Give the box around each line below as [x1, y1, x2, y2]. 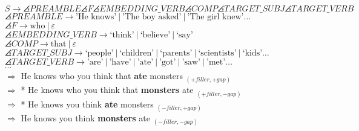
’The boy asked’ [122, 13, 182, 22]
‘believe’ [140, 31, 171, 40]
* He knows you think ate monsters [21, 97, 154, 110]
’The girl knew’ [187, 13, 244, 22]
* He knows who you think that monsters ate [21, 83, 194, 96]
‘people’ [85, 49, 114, 58]
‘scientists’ [198, 49, 237, 58]
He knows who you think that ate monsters [21, 69, 183, 82]
